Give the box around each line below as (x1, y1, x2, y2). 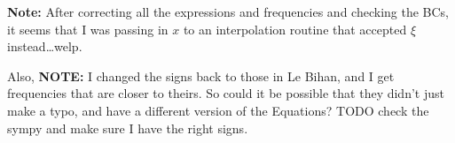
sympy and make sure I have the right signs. (7, 118, 248, 137)
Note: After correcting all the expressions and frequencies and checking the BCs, (7, 3, 450, 20)
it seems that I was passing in (7, 19, 169, 38)
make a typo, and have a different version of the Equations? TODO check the (7, 101, 429, 119)
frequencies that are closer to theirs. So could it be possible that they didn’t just (7, 84, 444, 102)
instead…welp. (7, 37, 82, 56)
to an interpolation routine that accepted (183, 19, 407, 38)
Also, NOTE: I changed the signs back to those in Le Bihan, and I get (7, 66, 395, 85)
